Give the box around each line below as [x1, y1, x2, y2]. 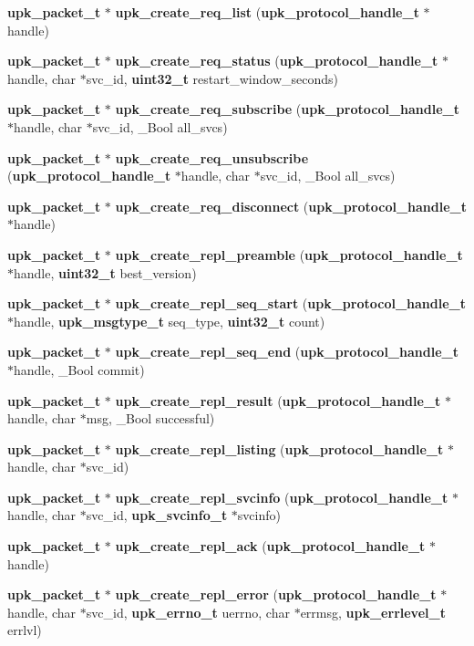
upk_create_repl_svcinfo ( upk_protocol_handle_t [115, 487, 448, 506]
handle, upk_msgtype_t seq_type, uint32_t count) [14, 311, 325, 330]
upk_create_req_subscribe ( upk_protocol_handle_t [115, 99, 459, 119]
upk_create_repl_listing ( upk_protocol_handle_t [115, 439, 444, 458]
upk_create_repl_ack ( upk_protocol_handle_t [115, 537, 426, 556]
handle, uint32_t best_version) [14, 263, 197, 282]
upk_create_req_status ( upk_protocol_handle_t [115, 51, 438, 70]
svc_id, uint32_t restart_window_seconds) [86, 68, 338, 88]
